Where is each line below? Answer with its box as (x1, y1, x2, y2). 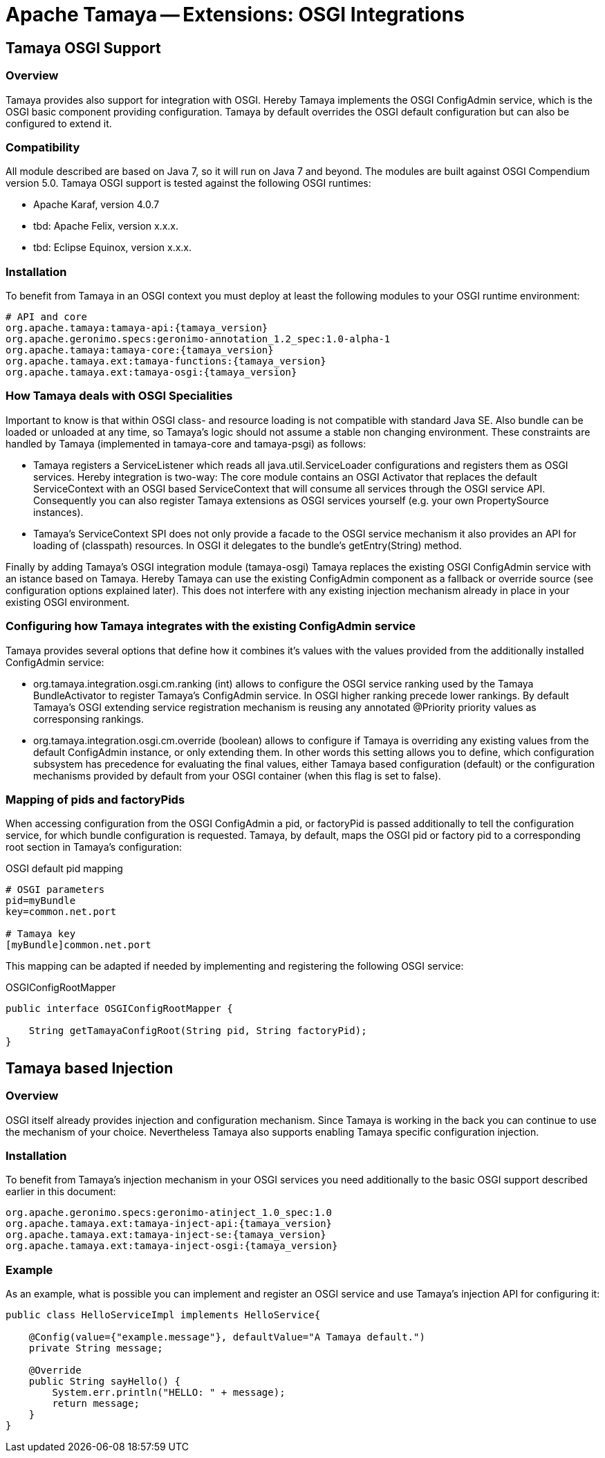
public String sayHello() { (28, 1376, 180, 1387)
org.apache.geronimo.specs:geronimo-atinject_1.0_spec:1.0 (6, 1207, 333, 1219)
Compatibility (6, 140, 80, 154)
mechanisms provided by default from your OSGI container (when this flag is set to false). (33, 769, 441, 782)
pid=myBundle (6, 895, 76, 907)
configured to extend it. (6, 117, 112, 129)
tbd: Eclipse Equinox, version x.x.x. (33, 241, 192, 254)
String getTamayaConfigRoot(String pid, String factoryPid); (28, 1025, 367, 1037)
